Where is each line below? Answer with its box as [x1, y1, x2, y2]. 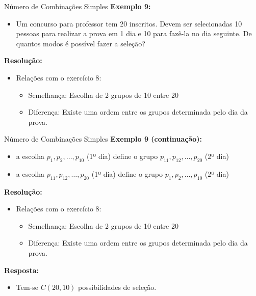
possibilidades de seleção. [78, 282, 157, 292]
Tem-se [16, 282, 39, 292]
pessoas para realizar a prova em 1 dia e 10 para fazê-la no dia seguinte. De [16, 28, 252, 39]
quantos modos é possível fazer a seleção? [16, 38, 145, 48]
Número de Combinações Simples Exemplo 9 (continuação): [4, 133, 202, 144]
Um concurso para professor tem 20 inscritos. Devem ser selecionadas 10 [16, 18, 242, 29]
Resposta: [4, 264, 39, 275]
